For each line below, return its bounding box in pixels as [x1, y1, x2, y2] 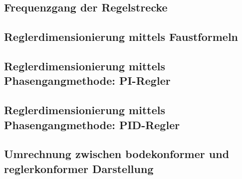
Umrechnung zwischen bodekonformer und [4, 146, 230, 162]
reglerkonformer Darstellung [4, 161, 154, 176]
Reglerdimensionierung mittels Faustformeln [4, 29, 239, 44]
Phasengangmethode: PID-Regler [4, 117, 180, 132]
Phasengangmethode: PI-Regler [4, 73, 171, 88]
